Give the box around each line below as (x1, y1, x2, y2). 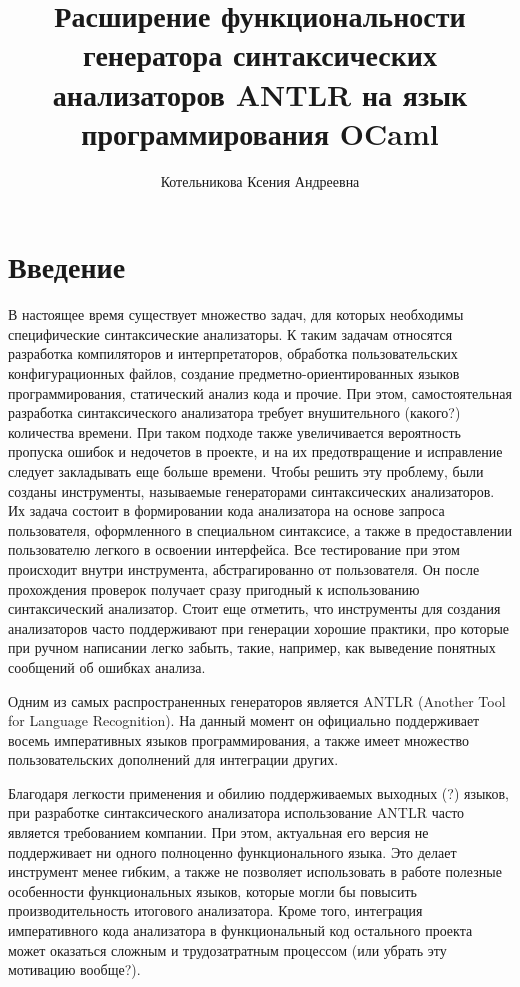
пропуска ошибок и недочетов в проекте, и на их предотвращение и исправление (8, 441, 503, 462)
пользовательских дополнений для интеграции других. (8, 749, 339, 770)
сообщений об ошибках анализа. (8, 656, 206, 677)
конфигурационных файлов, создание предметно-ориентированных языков (8, 363, 460, 383)
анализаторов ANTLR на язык (52, 73, 468, 114)
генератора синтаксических (83, 34, 437, 75)
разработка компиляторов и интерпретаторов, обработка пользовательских (8, 343, 458, 364)
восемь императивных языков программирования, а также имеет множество (8, 729, 470, 750)
